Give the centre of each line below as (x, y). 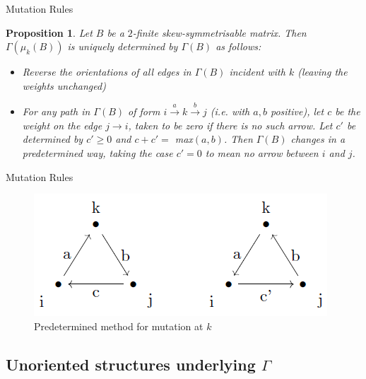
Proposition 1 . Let (49, 32)
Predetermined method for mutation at (119, 326)
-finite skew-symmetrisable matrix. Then (219, 32)
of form (144, 111)
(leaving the (323, 72)
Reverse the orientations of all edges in (107, 72)
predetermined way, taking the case (98, 152)
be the (348, 111)
